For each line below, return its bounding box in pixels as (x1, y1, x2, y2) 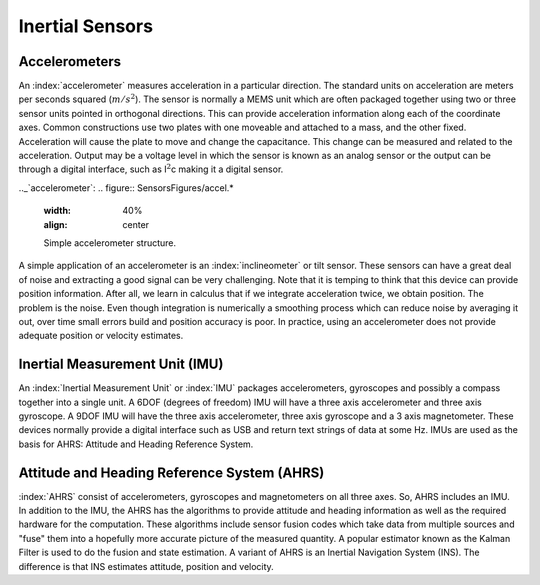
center (122, 218, 150, 230)
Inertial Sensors (18, 15, 154, 37)
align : (43, 218, 68, 230)
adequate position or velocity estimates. (18, 330, 184, 342)
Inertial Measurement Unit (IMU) (18, 356, 224, 373)
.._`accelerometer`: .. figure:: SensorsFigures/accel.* (18, 181, 234, 194)
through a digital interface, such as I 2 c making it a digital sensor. (18, 162, 284, 175)
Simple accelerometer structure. (43, 236, 177, 249)
